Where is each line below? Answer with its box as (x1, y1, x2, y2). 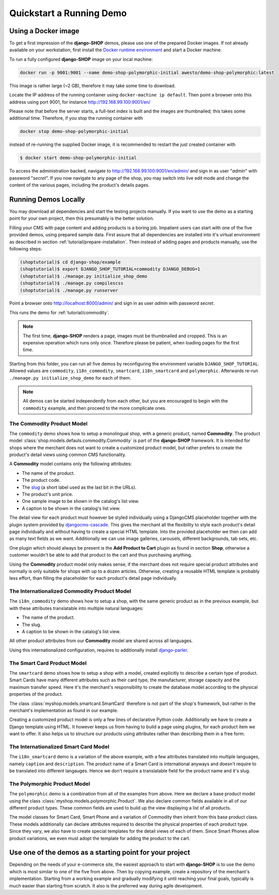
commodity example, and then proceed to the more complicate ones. (23, 405, 167, 411)
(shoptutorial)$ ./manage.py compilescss (20, 281, 124, 286)
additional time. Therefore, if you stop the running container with (9, 115, 143, 121)
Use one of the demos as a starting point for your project (9, 848, 191, 857)
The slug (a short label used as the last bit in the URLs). (22, 484, 137, 490)
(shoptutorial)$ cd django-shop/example (20, 259, 121, 265)
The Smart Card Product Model (9, 659, 87, 666)
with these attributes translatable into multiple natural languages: (9, 605, 144, 611)
